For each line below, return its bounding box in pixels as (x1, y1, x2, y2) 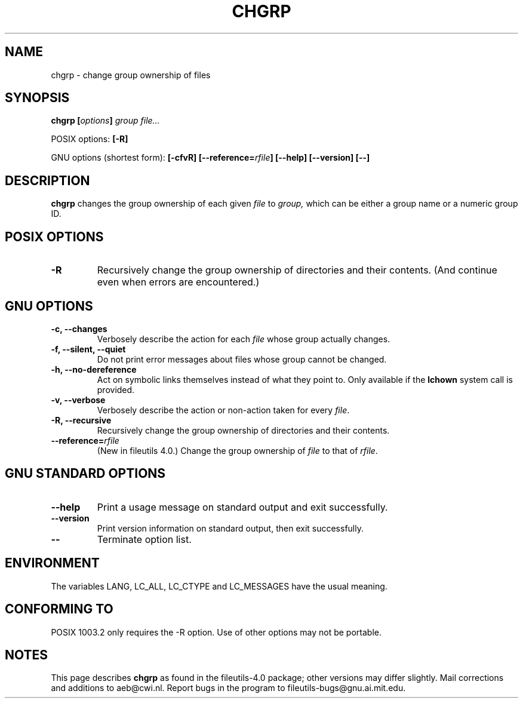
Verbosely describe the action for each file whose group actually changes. (97, 333, 390, 344)
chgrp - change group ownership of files (51, 69, 211, 80)
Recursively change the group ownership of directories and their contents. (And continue (97, 264, 497, 277)
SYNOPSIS (5, 90, 70, 106)
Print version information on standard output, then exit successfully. (97, 523, 364, 533)
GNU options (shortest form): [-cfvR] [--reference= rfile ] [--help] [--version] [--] (51, 152, 370, 163)
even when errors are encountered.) (97, 276, 260, 288)
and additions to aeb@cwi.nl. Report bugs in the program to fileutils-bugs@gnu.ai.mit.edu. (51, 683, 406, 693)
